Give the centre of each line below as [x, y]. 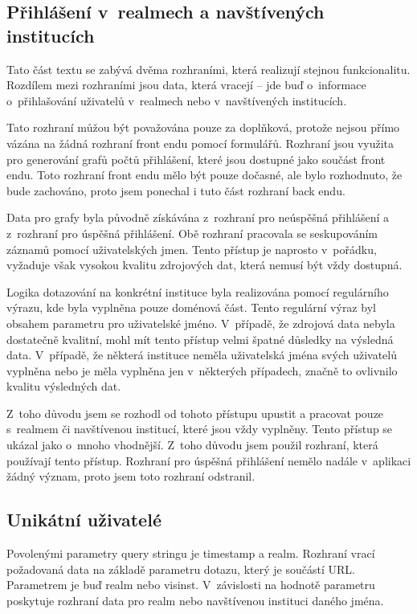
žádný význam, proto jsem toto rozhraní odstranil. [131, 476]
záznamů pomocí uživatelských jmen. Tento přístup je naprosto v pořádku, [192, 249]
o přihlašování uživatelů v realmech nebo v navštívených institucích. [177, 100]
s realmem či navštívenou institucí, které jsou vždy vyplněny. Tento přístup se [200, 429]
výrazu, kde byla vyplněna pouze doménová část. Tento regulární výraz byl [191, 307]
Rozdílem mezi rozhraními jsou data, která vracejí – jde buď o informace [186, 85]
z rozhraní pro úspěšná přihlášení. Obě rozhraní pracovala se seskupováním [192, 233]
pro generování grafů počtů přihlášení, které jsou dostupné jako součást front [196, 159]
